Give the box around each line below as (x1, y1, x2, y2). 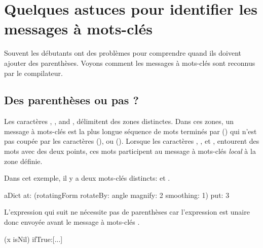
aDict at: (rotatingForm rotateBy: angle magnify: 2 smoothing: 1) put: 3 (4, 189, 230, 200)
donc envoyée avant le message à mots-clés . (4, 217, 140, 227)
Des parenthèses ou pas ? (4, 92, 139, 108)
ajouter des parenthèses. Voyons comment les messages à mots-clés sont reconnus (4, 57, 255, 68)
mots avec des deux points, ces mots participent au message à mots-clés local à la (4, 146, 256, 156)
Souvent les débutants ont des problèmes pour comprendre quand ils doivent (4, 48, 242, 58)
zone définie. (4, 155, 43, 166)
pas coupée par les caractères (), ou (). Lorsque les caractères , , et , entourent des (4, 136, 259, 146)
